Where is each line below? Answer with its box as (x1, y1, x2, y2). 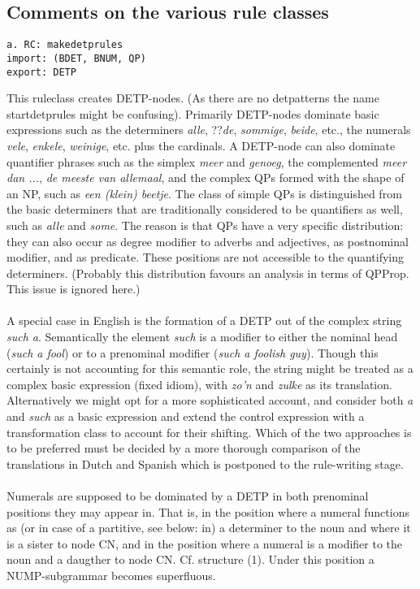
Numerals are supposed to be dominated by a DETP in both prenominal (6, 487, 369, 505)
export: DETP (6, 66, 76, 78)
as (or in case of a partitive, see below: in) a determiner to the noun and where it (6, 519, 411, 536)
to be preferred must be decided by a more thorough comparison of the (6, 440, 361, 457)
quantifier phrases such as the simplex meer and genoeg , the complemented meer (6, 153, 407, 170)
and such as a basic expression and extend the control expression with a (6, 408, 365, 425)
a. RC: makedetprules (6, 39, 123, 51)
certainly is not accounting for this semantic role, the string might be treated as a (6, 360, 414, 377)
